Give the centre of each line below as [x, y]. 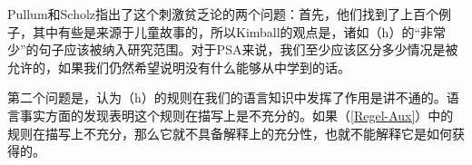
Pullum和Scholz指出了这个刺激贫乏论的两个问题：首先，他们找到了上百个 [223, 14]
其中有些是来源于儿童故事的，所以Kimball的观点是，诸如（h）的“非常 [239, 31]
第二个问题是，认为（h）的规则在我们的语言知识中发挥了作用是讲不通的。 [227, 97]
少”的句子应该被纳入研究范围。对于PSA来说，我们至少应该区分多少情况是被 [233, 49]
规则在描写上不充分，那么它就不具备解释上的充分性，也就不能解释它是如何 [230, 133]
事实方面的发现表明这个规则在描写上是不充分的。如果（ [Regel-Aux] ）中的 [236, 115]
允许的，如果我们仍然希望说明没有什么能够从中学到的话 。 [179, 67]
